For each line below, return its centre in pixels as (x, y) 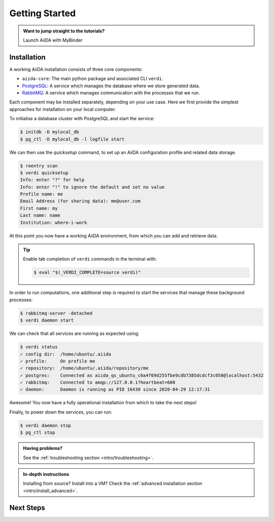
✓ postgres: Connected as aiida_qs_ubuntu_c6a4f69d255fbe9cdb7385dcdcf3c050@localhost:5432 (142, 375)
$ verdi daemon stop (45, 425)
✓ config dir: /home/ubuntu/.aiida (66, 354)
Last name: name (40, 215)
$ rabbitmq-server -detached (56, 313)
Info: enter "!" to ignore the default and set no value (92, 187)
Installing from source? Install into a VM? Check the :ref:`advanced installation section (113, 483)
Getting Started (43, 13)
